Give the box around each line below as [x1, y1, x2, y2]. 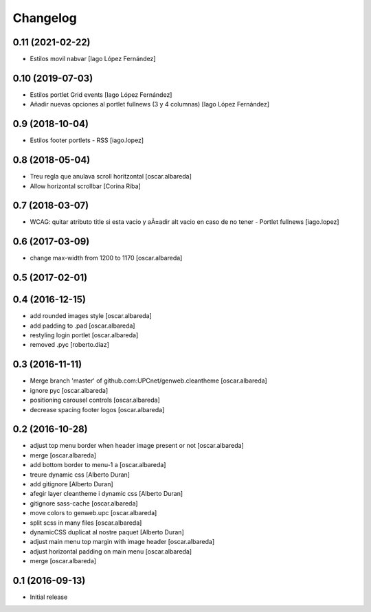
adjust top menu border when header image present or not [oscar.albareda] [30, 442, 244, 450]
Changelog [12, 10, 77, 25]
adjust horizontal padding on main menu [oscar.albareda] [30, 547, 192, 556]
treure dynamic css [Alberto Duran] [30, 471, 131, 479]
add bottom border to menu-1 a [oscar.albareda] [30, 461, 166, 469]
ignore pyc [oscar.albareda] [30, 386, 109, 394]
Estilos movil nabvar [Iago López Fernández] [30, 55, 156, 63]
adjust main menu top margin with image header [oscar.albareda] [30, 538, 215, 546]
